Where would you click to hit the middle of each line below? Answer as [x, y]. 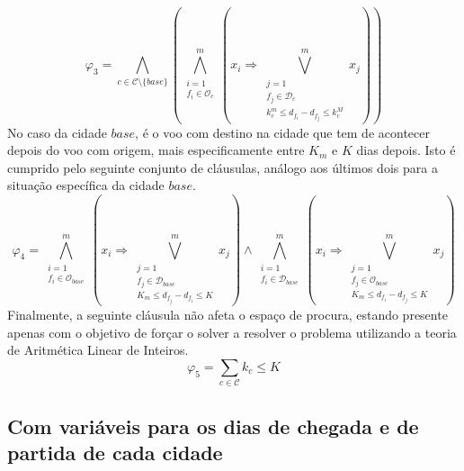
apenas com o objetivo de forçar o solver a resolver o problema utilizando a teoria [232, 332]
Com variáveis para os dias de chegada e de [213, 426]
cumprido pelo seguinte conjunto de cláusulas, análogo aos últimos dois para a [223, 167]
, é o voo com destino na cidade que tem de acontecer [282, 132]
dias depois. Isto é [406, 150]
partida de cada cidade [115, 453]
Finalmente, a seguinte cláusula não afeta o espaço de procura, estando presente [228, 315]
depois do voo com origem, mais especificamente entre [156, 150]
